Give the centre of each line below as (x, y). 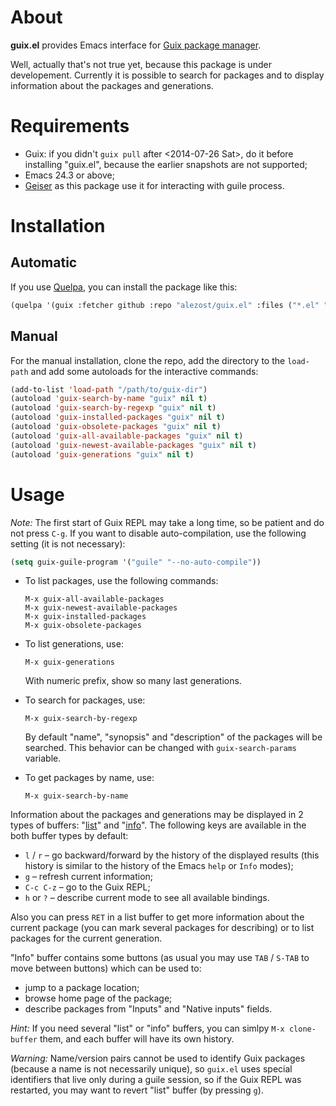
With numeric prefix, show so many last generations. (133, 681)
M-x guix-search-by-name (76, 796)
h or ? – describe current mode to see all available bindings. (147, 898)
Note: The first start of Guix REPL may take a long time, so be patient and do (167, 522)
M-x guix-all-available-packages (94, 599)
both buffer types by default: (69, 836)
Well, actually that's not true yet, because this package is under (141, 64)
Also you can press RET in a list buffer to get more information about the (157, 917)
